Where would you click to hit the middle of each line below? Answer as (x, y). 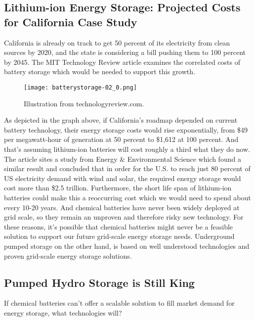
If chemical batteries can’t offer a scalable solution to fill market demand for (119, 303)
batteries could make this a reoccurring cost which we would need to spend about (127, 197)
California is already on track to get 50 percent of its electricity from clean (117, 42)
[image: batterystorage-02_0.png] (81, 87)
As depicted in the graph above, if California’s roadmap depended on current (121, 120)
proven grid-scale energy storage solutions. (68, 255)
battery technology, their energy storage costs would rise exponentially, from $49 (126, 129)
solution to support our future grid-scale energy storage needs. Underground (119, 236)
